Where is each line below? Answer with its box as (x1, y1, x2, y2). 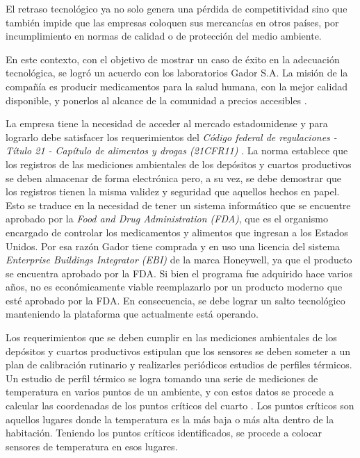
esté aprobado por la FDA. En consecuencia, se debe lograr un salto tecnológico (6, 293, 345, 307)
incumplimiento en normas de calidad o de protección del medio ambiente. (6, 28, 322, 43)
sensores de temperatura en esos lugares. (6, 439, 178, 453)
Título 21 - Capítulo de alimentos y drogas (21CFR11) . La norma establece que (6, 143, 348, 158)
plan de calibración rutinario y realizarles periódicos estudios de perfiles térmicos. (6, 357, 352, 372)
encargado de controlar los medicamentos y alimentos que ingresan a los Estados (6, 224, 348, 239)
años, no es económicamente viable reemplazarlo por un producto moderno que (6, 279, 343, 294)
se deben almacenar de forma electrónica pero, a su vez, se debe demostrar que (6, 170, 342, 185)
